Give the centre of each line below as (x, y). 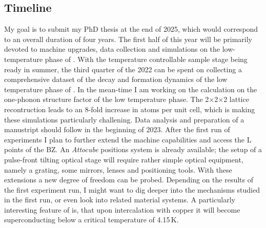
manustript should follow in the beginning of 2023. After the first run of (117, 129)
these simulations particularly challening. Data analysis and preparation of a (124, 119)
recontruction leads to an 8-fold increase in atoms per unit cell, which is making (130, 109)
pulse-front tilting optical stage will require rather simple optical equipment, (124, 159)
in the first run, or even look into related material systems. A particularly (120, 200)
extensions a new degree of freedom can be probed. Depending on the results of (129, 180)
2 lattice (236, 99)
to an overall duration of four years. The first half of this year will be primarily (128, 39)
